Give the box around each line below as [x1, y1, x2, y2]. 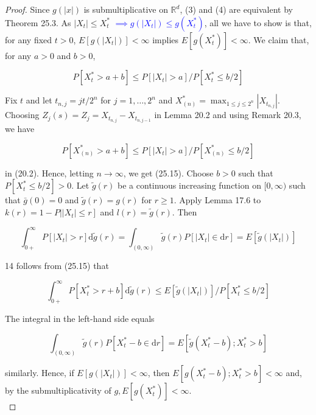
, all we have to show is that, [204, 16, 312, 29]
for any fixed [5, 33, 52, 46]
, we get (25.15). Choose [123, 166, 214, 179]
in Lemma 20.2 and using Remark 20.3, [154, 108, 301, 121]
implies [152, 33, 179, 46]
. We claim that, [248, 33, 309, 46]
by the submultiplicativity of [5, 384, 111, 397]
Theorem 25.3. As [5, 16, 71, 29]
